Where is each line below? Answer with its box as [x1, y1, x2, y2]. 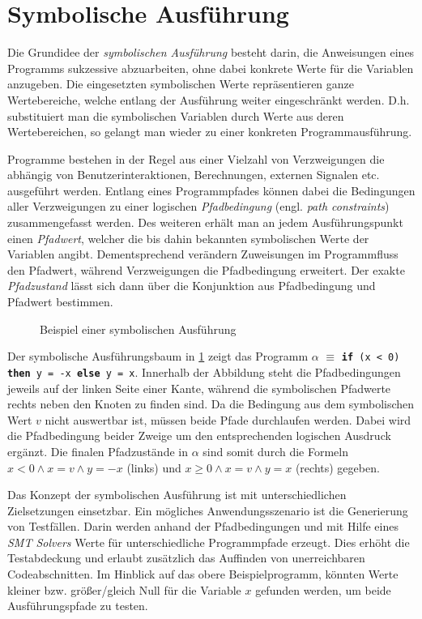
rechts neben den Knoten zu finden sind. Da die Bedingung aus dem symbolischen [7, 395, 415, 412]
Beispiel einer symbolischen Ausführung [40, 320, 237, 337]
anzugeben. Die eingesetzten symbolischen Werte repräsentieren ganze [7, 75, 355, 92]
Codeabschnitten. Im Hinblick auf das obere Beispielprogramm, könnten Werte [7, 566, 399, 583]
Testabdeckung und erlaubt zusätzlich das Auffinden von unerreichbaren [7, 549, 365, 566]
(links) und [126, 459, 181, 476]
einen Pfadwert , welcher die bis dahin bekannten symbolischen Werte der [7, 229, 369, 246]
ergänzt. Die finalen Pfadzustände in [7, 442, 188, 459]
